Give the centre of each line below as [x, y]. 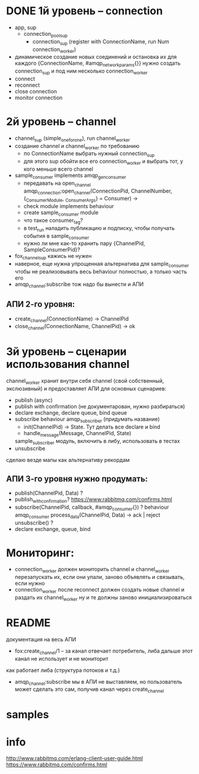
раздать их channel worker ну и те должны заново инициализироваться [103, 598]
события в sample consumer [56, 236]
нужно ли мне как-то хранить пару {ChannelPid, [84, 243]
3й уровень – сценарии [66, 352]
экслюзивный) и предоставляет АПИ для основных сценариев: [86, 388]
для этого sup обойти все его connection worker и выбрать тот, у [103, 162]
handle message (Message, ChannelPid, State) [77, 434]
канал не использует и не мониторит [61, 659]
